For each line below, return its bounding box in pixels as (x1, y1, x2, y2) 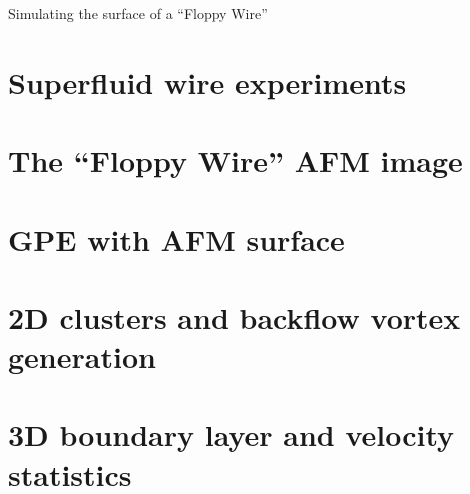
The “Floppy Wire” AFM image (8, 140, 463, 181)
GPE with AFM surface (8, 218, 345, 259)
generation (8, 336, 156, 377)
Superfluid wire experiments (8, 61, 407, 102)
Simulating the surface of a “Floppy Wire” (8, 3, 268, 23)
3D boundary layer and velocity (8, 414, 455, 455)
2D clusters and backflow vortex (8, 296, 461, 337)
